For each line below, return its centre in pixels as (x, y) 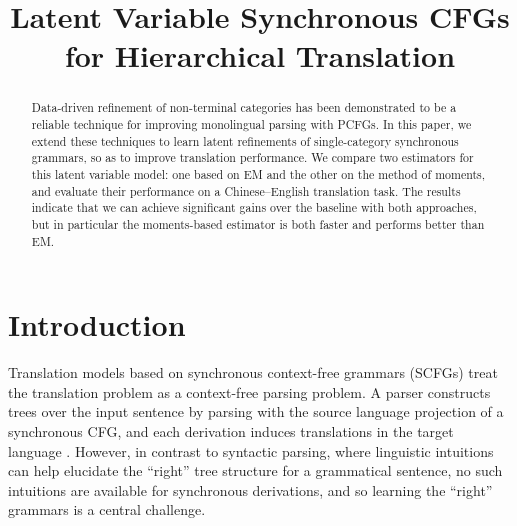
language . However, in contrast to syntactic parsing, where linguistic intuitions (251, 450)
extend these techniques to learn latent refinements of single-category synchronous (245, 140)
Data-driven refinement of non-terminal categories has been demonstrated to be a (244, 107)
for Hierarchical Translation (260, 55)
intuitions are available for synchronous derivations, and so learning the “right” (250, 489)
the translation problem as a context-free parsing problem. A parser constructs (249, 391)
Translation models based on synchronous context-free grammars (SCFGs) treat (253, 372)
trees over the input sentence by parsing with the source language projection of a (256, 411)
